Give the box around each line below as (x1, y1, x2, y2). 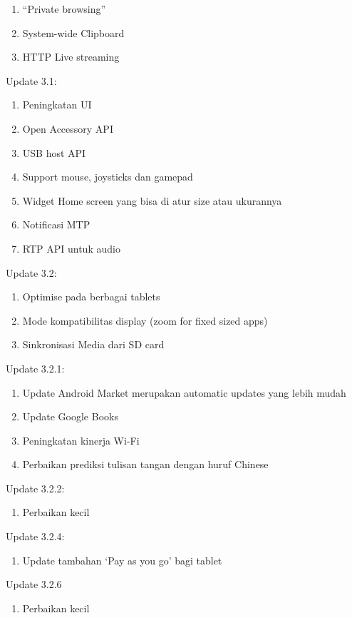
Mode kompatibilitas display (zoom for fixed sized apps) (22, 313, 268, 328)
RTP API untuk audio (22, 240, 120, 255)
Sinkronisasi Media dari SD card (22, 337, 165, 352)
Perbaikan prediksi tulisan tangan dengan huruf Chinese (22, 457, 269, 472)
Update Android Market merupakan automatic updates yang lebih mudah (22, 385, 346, 400)
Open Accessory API (22, 121, 113, 136)
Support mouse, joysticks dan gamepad (22, 169, 193, 184)
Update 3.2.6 (6, 577, 62, 592)
